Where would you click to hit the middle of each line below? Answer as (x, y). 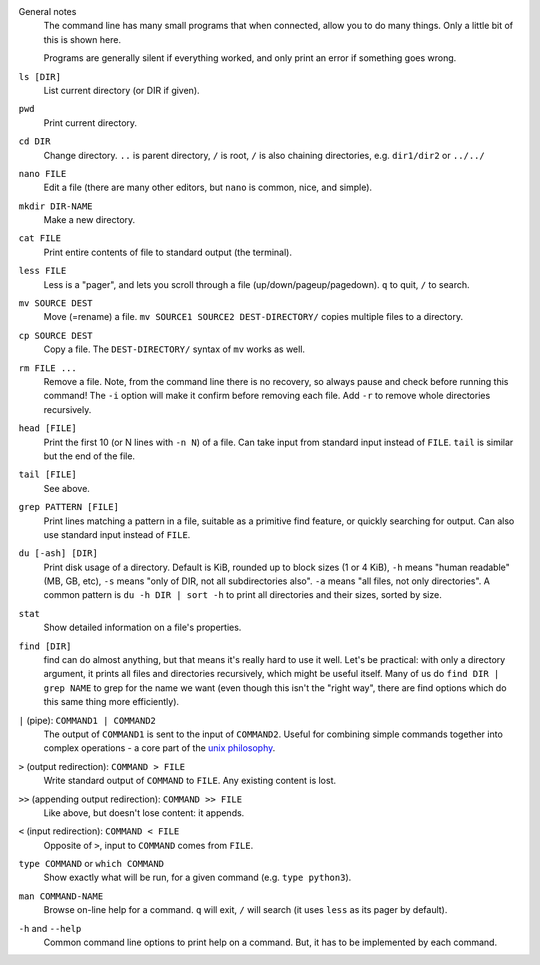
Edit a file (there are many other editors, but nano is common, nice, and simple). (208, 187)
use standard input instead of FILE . (117, 534)
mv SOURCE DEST (56, 303)
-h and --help (50, 928)
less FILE (42, 271)
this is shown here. (82, 39)
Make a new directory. (89, 220)
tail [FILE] (47, 474)
